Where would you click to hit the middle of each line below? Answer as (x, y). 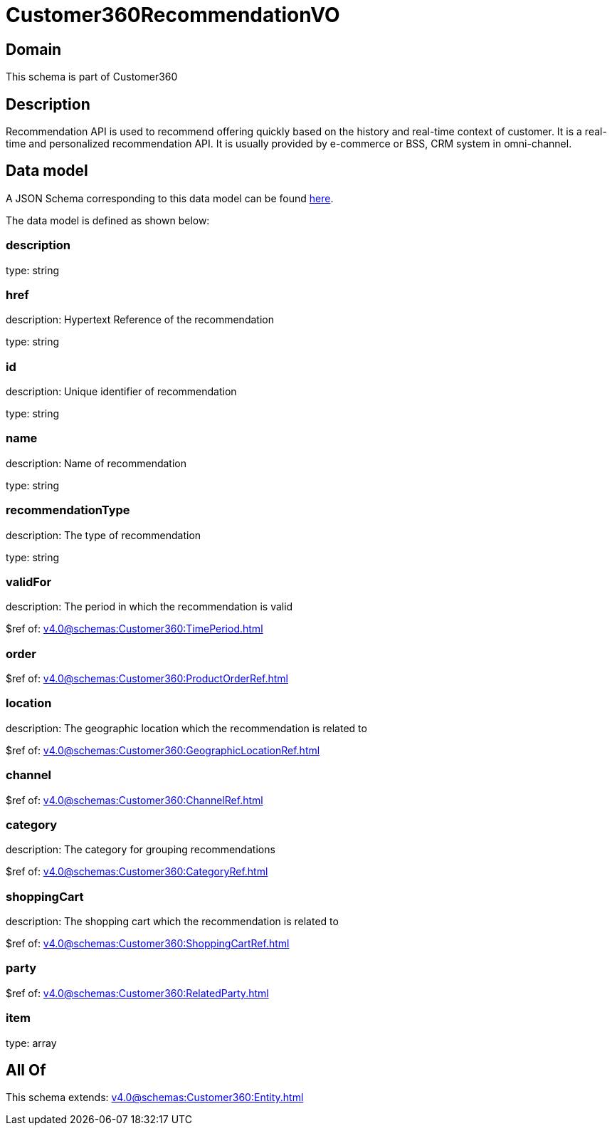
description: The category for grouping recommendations (141, 850)
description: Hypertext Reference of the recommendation (140, 320)
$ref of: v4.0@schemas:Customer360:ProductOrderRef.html (147, 679)
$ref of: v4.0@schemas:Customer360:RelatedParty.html (137, 993)
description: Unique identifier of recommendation (121, 392)
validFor (29, 582)
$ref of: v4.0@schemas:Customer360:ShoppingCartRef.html (148, 944)
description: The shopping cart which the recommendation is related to (172, 922)
